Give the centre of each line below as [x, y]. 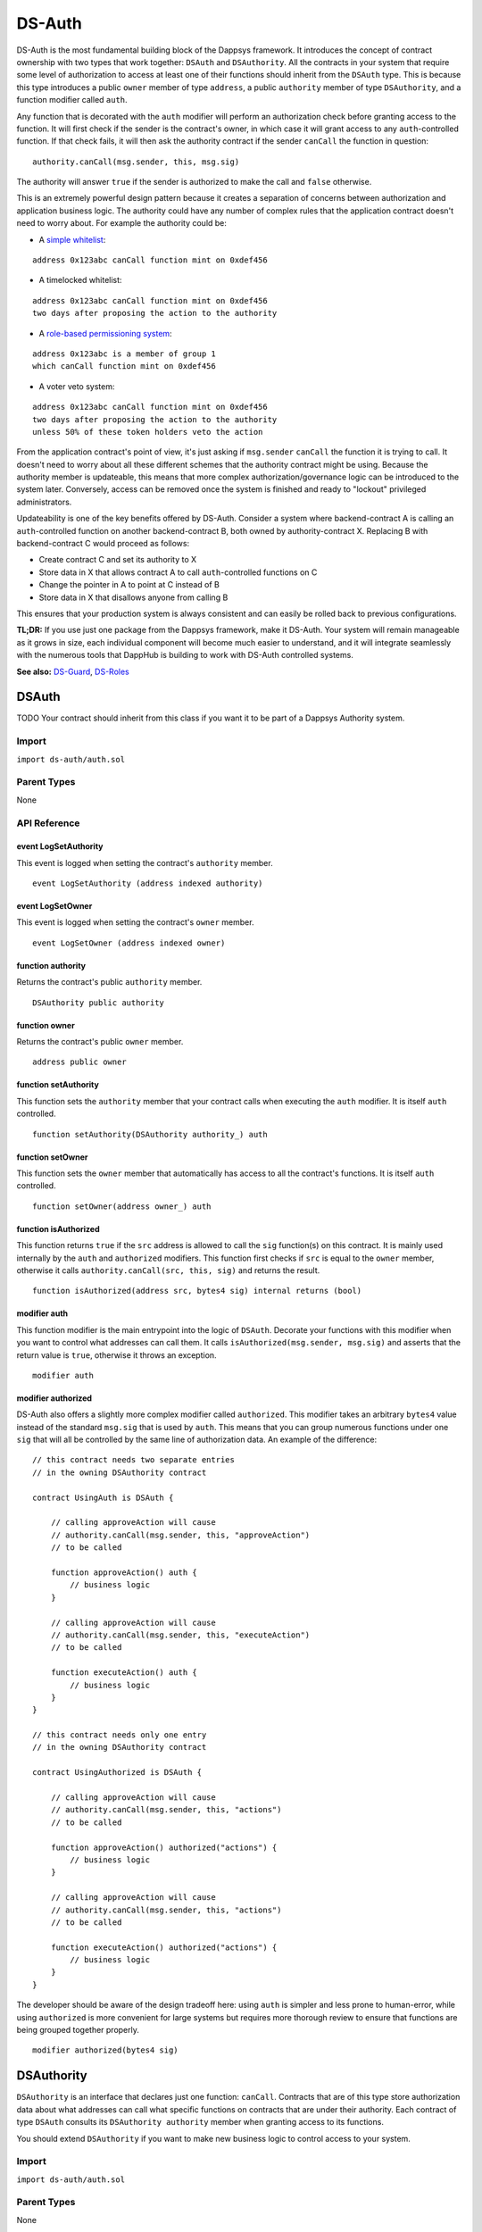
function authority [51, 965]
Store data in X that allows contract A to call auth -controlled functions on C [178, 572]
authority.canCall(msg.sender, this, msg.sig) [136, 162]
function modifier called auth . [72, 100]
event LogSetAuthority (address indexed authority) [148, 883]
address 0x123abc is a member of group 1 [124, 354]
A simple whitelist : [72, 239]
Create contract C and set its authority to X [118, 560]
